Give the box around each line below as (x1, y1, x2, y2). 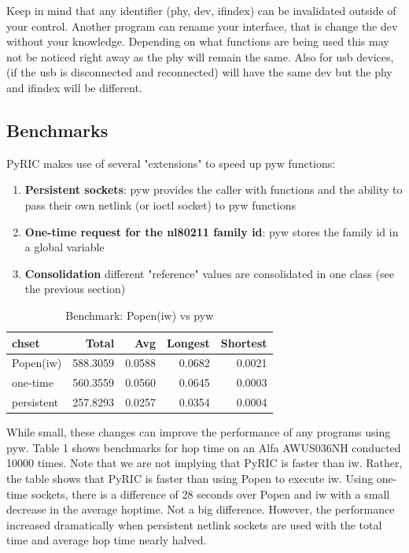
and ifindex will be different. (6, 79, 142, 95)
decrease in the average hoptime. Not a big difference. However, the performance (6, 501, 395, 518)
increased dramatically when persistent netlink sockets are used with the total (6, 516, 382, 533)
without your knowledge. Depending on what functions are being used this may (6, 33, 389, 50)
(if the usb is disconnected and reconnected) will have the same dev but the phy (6, 64, 392, 80)
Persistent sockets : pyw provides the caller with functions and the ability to (24, 181, 403, 198)
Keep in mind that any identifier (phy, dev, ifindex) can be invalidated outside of (6, 2, 396, 18)
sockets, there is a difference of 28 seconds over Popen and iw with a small (31, 485, 390, 502)
